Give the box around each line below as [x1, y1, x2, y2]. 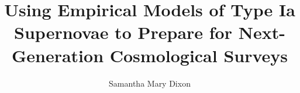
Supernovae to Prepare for [14, 20, 232, 44]
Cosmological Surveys [109, 43, 288, 67]
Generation [11, 43, 104, 67]
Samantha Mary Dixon [109, 77, 191, 89]
